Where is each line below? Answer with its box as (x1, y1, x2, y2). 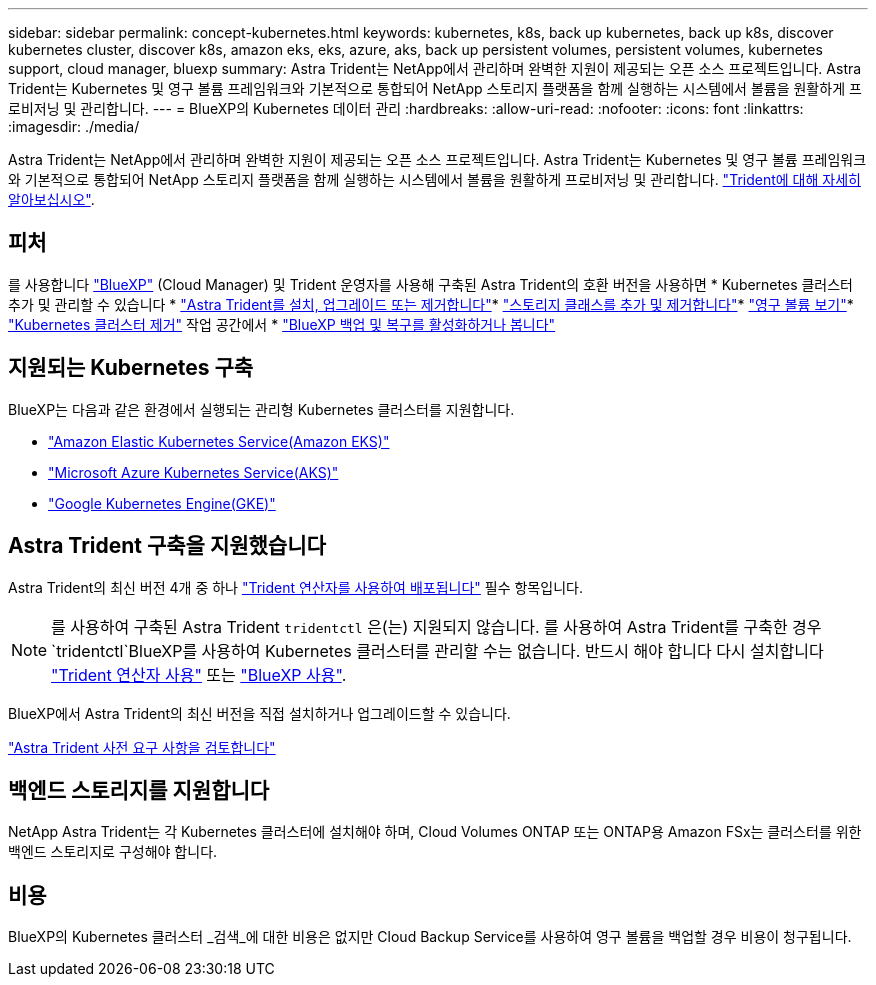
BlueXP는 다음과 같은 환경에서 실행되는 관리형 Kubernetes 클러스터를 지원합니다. (8, 400, 515, 418)
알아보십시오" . (8, 191, 95, 208)
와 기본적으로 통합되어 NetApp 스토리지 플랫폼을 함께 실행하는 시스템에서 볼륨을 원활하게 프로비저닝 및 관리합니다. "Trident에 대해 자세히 (8, 171, 861, 188)
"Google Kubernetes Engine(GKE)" (48, 494, 276, 512)
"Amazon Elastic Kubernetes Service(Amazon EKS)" (48, 432, 390, 450)
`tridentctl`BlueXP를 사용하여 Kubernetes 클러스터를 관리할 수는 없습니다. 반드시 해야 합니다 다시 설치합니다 (51, 640, 824, 661)
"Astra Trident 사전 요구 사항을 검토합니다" (8, 738, 276, 756)
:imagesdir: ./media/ (8, 118, 140, 135)
